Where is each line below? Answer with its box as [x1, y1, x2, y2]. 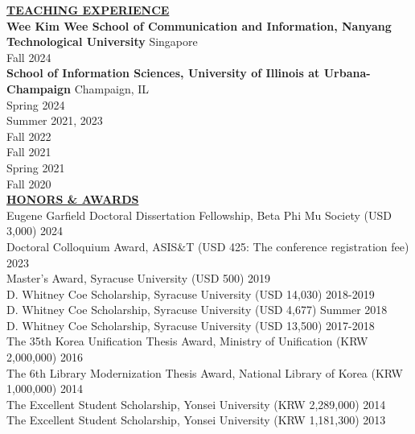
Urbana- [323, 64, 371, 81]
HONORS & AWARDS [6, 191, 139, 208]
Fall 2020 [6, 175, 51, 192]
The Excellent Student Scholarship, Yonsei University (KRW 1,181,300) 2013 [6, 411, 386, 428]
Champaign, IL [74, 80, 150, 97]
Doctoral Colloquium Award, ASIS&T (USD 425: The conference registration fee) [6, 238, 409, 254]
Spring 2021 [6, 159, 65, 176]
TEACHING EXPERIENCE [6, 2, 170, 18]
